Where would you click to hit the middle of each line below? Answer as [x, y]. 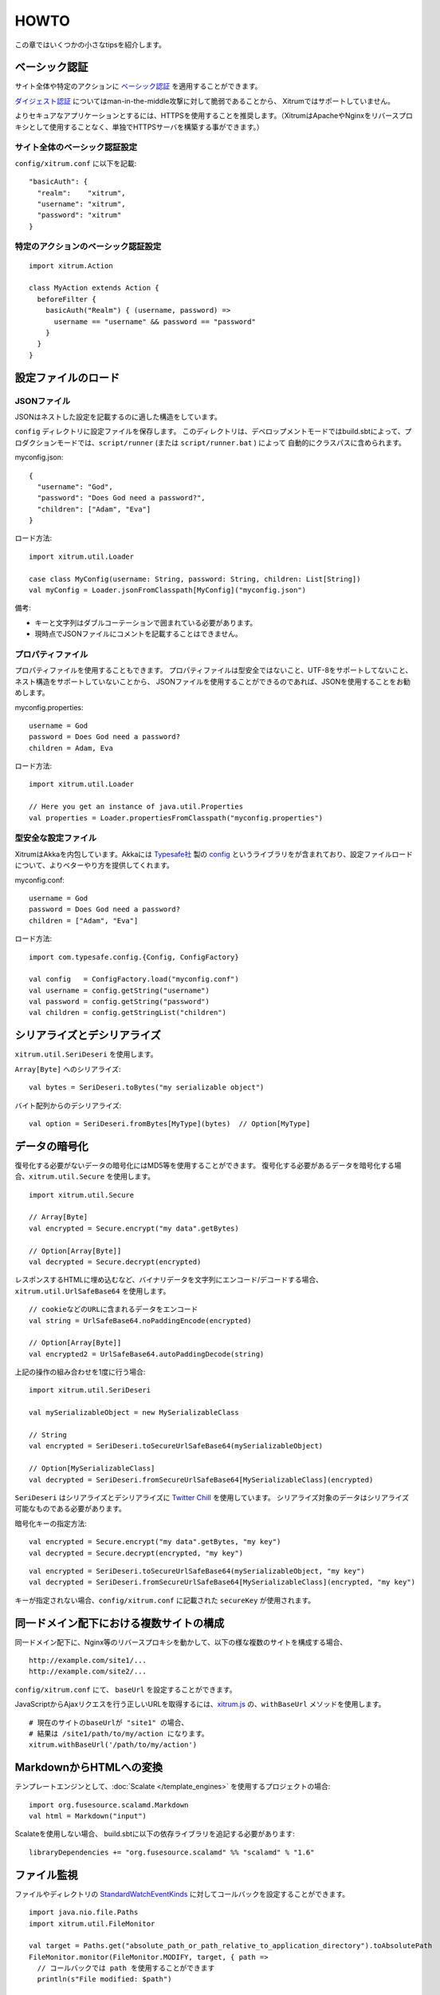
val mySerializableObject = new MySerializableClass [134, 1413]
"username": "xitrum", [81, 204]
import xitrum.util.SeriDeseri [90, 1390]
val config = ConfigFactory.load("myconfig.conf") [134, 979]
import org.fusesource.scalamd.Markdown [109, 1805]
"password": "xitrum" [79, 215]
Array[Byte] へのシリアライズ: [68, 1069]
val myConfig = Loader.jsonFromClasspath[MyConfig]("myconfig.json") [168, 590]
